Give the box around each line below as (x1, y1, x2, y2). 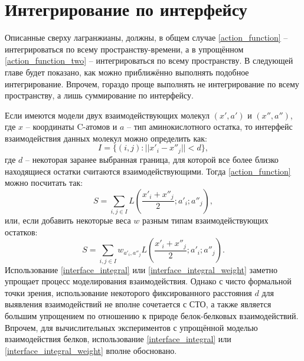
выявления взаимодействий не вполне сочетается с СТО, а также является (5, 298, 272, 310)
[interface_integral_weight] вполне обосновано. (5, 344, 177, 356)
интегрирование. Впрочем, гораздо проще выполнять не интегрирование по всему (5, 77, 299, 90)
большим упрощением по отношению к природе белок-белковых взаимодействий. (5, 309, 299, 321)
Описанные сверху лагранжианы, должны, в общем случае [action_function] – (5, 31, 288, 44)
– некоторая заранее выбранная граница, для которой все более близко (25, 153, 279, 165)
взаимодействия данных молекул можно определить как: (5, 132, 207, 144)
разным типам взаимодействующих (142, 214, 269, 227)
